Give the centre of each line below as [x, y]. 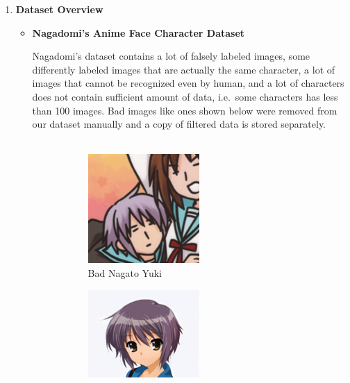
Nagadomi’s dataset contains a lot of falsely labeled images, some [171, 56]
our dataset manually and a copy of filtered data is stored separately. [179, 124]
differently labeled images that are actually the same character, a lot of [184, 69]
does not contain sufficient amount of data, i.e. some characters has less [185, 96]
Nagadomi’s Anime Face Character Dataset [139, 32]
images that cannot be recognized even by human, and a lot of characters [188, 83]
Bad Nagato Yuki [125, 272]
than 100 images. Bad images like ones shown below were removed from [185, 110]
